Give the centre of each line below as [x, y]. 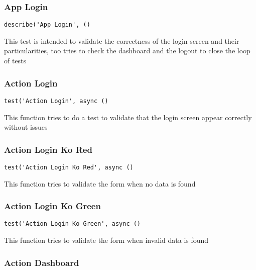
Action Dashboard [42, 262]
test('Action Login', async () [56, 101]
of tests [15, 61]
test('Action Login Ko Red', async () [69, 167]
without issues [26, 127]
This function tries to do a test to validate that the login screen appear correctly [128, 117]
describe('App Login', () [47, 25]
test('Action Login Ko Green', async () [73, 224]
